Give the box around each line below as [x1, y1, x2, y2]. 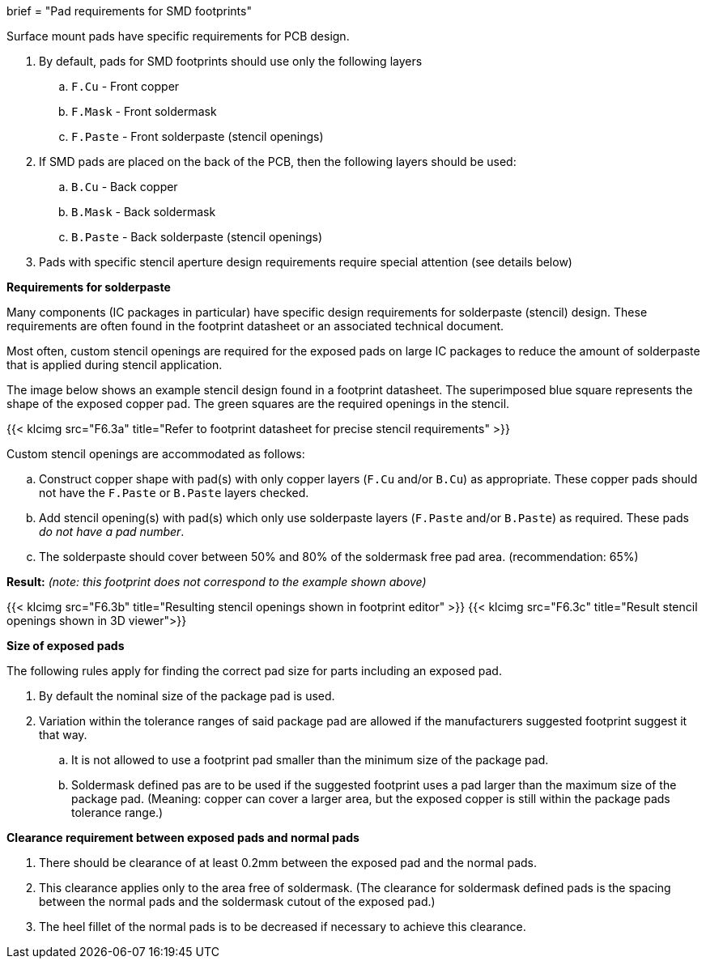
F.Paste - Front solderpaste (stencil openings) [71, 130, 324, 143]
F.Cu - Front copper [71, 79, 180, 93]
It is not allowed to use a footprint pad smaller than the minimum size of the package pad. [71, 753, 549, 767]
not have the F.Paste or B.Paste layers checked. [39, 486, 309, 500]
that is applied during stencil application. [6, 358, 223, 372]
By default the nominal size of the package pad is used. [39, 689, 335, 703]
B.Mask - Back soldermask [71, 205, 216, 219]
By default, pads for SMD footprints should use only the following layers [39, 54, 423, 68]
